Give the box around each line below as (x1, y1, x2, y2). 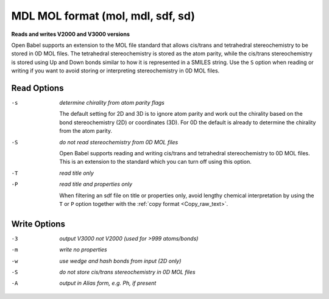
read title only (59, 169, 94, 177)
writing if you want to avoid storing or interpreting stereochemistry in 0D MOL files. (11, 67, 220, 74)
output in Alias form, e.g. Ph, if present (59, 280, 157, 287)
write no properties (59, 246, 107, 253)
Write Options (11, 219, 65, 229)
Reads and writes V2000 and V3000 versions (11, 30, 130, 38)
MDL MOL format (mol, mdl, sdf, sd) (11, 9, 195, 23)
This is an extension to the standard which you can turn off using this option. (59, 158, 252, 166)
